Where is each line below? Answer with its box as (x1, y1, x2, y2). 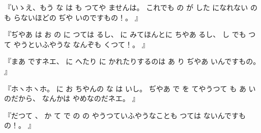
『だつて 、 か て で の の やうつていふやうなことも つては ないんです (4, 110, 239, 120)
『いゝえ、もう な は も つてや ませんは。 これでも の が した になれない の (4, 2, 258, 12)
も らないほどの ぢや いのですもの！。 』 (4, 12, 142, 22)
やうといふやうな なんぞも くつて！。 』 (13, 39, 149, 49)
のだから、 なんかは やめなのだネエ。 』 (4, 93, 139, 104)
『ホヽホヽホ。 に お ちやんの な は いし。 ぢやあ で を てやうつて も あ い (4, 83, 256, 93)
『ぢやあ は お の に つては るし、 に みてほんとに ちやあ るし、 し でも (4, 29, 246, 40)
